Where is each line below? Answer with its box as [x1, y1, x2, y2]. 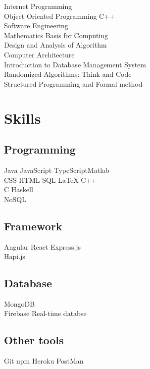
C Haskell [4, 184, 33, 195]
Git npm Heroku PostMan [4, 356, 84, 366]
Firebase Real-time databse [4, 308, 87, 318]
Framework [4, 218, 62, 233]
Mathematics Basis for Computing [4, 30, 108, 40]
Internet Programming [4, 1, 72, 11]
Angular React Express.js [4, 241, 81, 252]
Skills [4, 107, 41, 128]
